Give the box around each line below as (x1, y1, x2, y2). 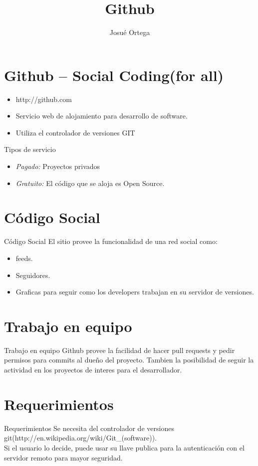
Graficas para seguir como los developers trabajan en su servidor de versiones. (15, 286, 254, 297)
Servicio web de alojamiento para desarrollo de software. (15, 110, 188, 121)
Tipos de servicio (4, 144, 56, 154)
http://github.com (15, 93, 72, 104)
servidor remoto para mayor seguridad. (4, 452, 123, 462)
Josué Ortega (109, 27, 150, 37)
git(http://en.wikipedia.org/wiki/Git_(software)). (4, 432, 157, 443)
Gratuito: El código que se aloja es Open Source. (15, 177, 165, 188)
